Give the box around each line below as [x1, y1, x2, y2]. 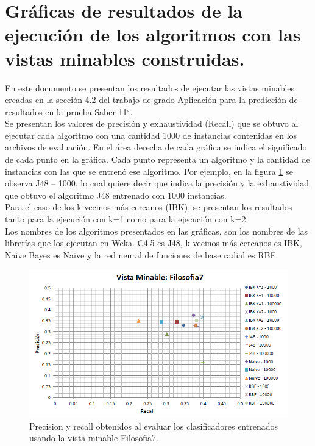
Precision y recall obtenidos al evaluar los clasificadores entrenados [29, 419, 278, 432]
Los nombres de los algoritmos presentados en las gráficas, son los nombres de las [5, 224, 308, 237]
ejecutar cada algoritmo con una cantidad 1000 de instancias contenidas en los [5, 129, 297, 141]
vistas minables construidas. [5, 46, 245, 71]
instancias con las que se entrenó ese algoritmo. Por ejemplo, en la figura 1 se [5, 165, 293, 177]
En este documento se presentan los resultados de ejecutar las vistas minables [5, 81, 295, 94]
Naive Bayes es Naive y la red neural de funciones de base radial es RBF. [5, 248, 278, 261]
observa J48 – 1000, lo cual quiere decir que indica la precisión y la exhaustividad [5, 177, 310, 189]
